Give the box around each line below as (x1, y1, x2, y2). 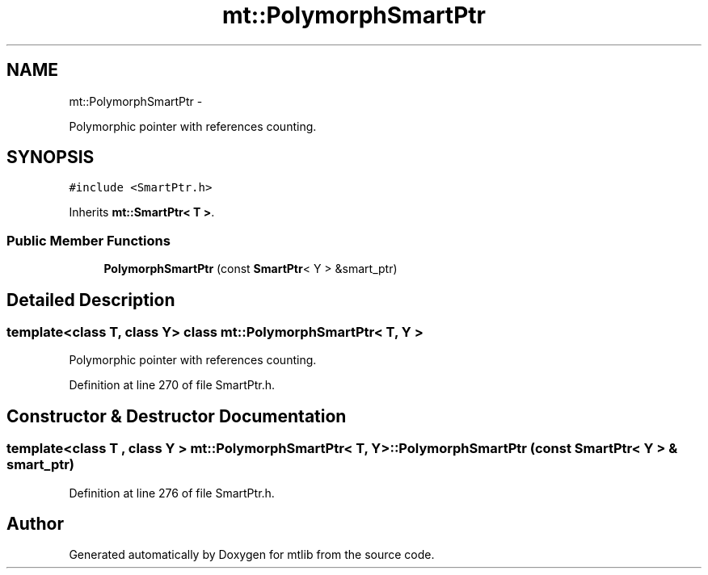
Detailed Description (6, 289, 175, 310)
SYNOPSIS (6, 147, 95, 168)
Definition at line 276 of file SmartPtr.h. (69, 485, 275, 500)
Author (6, 514, 64, 535)
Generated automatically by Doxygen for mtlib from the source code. (69, 548, 435, 562)
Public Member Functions (6, 232, 171, 249)
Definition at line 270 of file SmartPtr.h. (69, 378, 276, 392)
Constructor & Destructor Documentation (6, 405, 347, 426)
